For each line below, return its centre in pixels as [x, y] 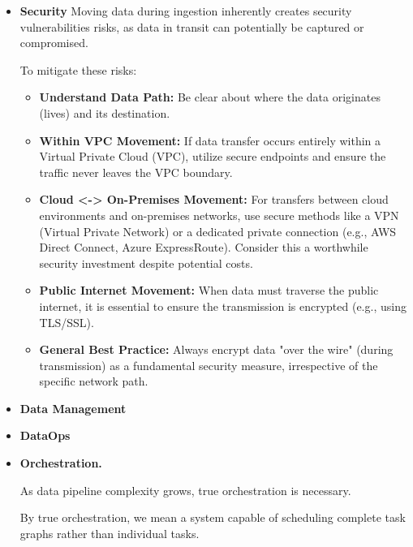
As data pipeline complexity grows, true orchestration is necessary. [185, 490]
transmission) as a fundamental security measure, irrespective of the [209, 365]
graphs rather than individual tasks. [110, 533]
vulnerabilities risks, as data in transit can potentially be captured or [192, 26]
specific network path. [94, 381]
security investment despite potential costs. [146, 263]
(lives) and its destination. [105, 112]
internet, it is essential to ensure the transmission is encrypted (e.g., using [223, 306]
